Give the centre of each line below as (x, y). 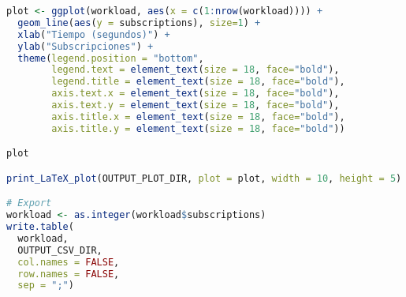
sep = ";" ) (46, 286)
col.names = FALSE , (69, 262)
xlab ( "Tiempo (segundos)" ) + (94, 34)
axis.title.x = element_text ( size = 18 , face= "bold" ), (198, 117)
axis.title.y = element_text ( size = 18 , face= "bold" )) (198, 128)
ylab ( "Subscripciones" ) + (86, 46)
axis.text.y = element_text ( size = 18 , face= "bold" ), (196, 105)
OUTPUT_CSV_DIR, (60, 250)
